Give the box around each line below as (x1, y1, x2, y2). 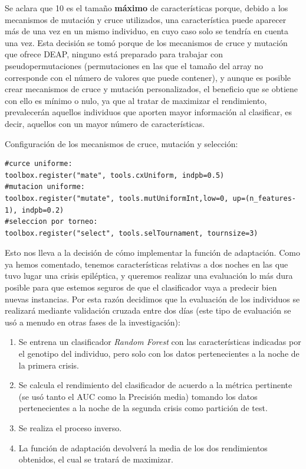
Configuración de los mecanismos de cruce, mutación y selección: (5, 137, 238, 149)
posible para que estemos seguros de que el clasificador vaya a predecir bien (5, 281, 277, 294)
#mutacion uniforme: (5, 183, 85, 191)
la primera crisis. (18, 359, 79, 371)
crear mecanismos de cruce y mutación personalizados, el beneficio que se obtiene (5, 83, 298, 95)
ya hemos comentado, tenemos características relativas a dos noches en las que (5, 258, 288, 270)
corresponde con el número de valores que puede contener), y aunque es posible (5, 71, 291, 83)
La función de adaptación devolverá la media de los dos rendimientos (18, 441, 268, 454)
